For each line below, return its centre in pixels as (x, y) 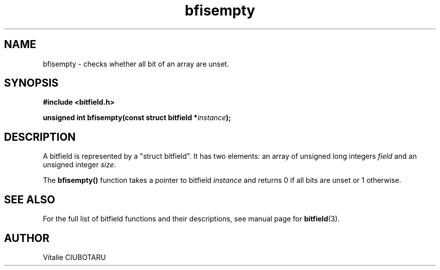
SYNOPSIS (31, 83)
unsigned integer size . (79, 165)
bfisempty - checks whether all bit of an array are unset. (136, 64)
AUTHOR (27, 238)
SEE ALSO (30, 199)
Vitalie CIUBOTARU (74, 257)
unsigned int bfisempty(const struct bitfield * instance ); (137, 118)
